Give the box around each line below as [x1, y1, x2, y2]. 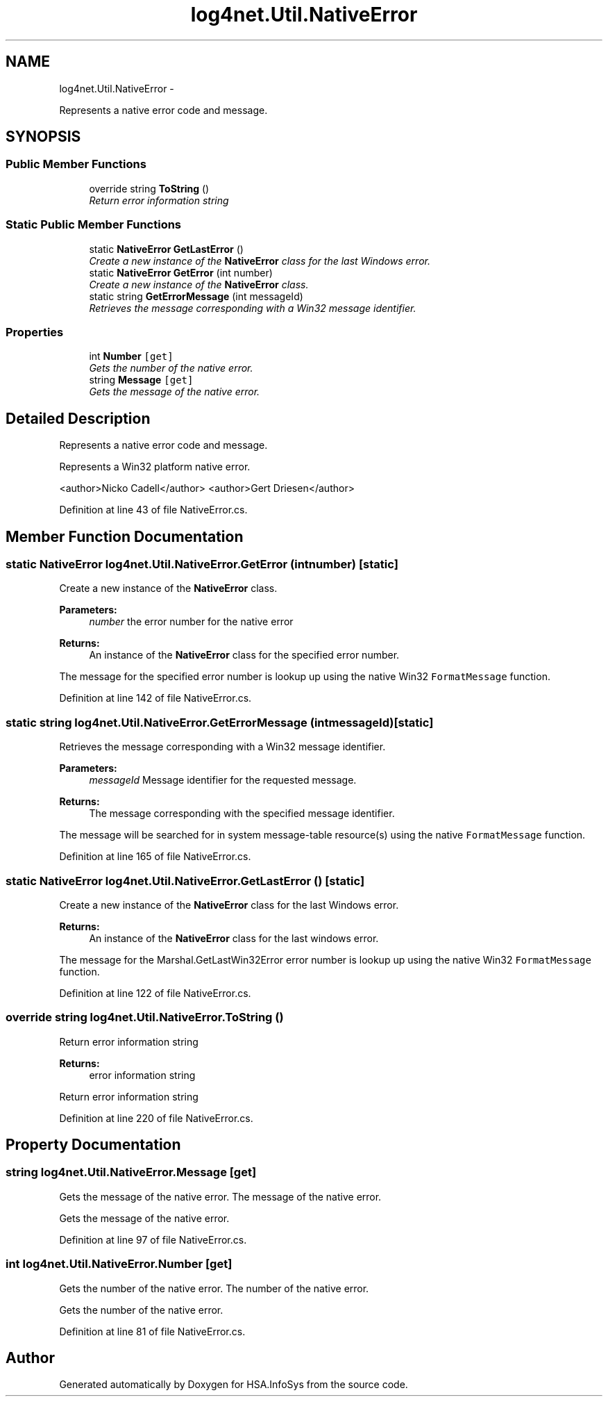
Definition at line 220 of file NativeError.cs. [59, 1112, 253, 1124]
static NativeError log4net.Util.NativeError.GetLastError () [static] [6, 873, 365, 888]
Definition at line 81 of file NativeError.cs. [59, 1325, 246, 1337]
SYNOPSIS [6, 128, 81, 146]
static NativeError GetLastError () [89, 242, 244, 255]
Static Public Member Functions [6, 217, 182, 232]
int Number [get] [89, 350, 174, 363]
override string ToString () [89, 182, 210, 195]
